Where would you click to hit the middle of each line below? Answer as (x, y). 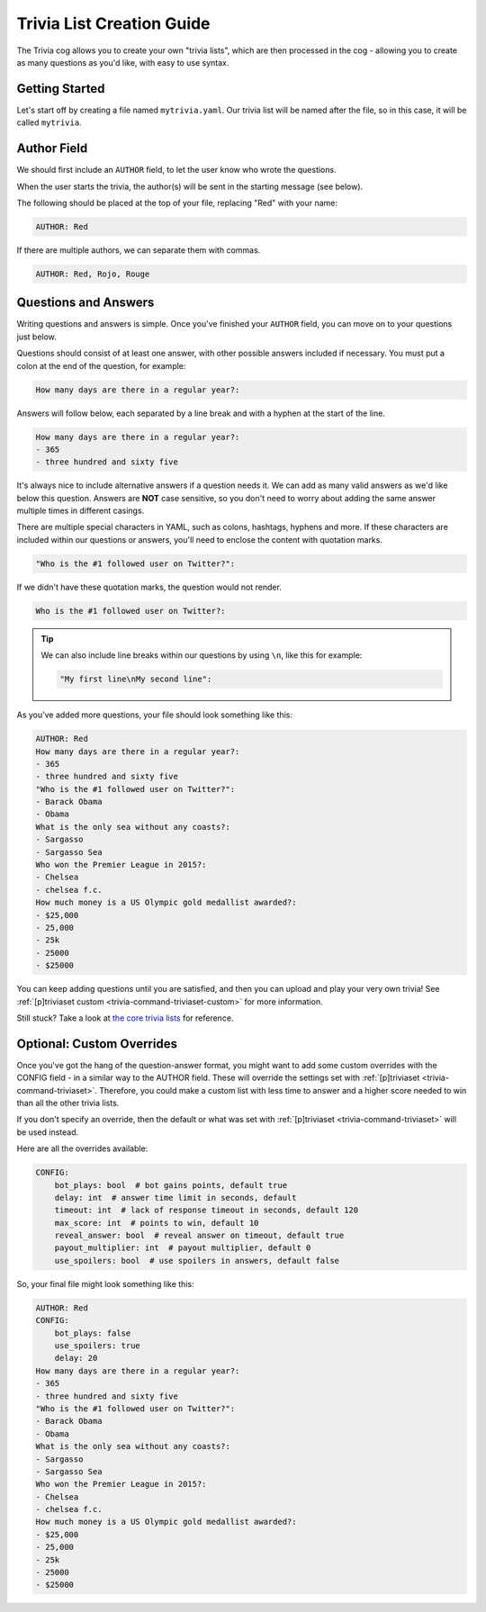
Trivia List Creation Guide (113, 23)
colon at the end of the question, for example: (101, 365)
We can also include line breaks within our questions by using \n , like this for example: (202, 655)
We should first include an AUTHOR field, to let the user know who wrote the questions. (176, 170)
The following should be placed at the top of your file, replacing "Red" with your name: (177, 203)
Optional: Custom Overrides (97, 1044)
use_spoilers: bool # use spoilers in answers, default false (197, 1261)
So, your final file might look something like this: (105, 1283)
